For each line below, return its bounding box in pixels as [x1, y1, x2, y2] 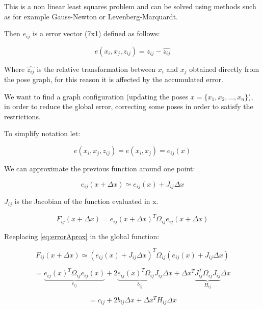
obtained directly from [189, 63, 259, 74]
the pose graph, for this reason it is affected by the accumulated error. [4, 74, 223, 85]
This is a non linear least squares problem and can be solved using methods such [4, 1, 256, 11]
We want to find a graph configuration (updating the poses [4, 91, 189, 101]
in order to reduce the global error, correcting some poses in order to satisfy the [4, 101, 253, 112]
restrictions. [4, 111, 41, 121]
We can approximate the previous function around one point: [4, 163, 195, 174]
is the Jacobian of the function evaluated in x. [14, 196, 159, 207]
